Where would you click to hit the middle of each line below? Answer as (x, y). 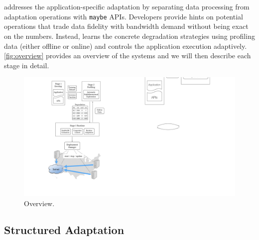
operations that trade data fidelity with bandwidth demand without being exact (126, 26)
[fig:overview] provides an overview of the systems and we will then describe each (128, 56)
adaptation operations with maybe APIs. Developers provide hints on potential (124, 16)
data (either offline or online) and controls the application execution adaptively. (126, 46)
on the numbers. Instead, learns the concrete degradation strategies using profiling (129, 36)
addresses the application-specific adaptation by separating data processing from (127, 7)
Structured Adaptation (64, 230)
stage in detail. (27, 65)
